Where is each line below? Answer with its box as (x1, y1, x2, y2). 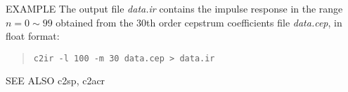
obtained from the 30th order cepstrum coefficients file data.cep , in (56, 15, 342, 29)
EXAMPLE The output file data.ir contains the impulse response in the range (6, 1, 343, 15)
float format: (6, 29, 60, 43)
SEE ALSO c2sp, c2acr (6, 73, 105, 88)
